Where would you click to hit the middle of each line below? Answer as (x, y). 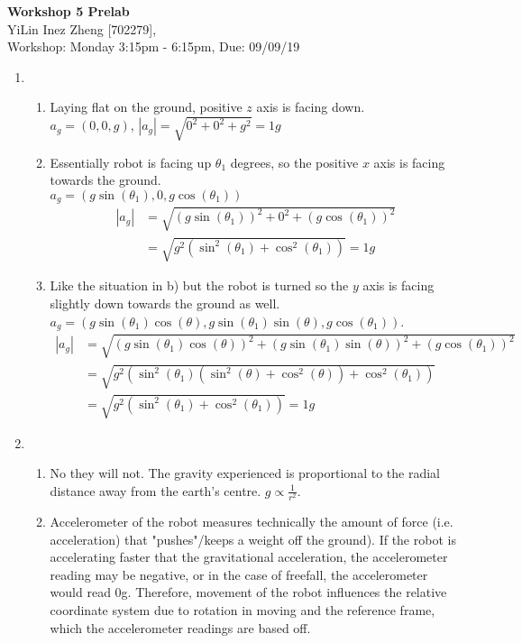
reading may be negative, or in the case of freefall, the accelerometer (239, 574)
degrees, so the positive (294, 162)
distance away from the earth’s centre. (156, 490)
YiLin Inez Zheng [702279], (82, 28)
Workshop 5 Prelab (69, 11)
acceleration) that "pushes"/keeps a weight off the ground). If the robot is (253, 539)
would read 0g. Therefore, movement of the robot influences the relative (248, 592)
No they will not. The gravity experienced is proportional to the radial (245, 473)
